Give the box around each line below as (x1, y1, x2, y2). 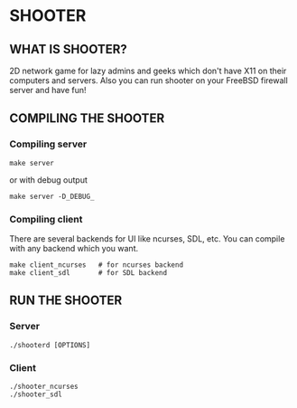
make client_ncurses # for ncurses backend (9, 260, 183, 270)
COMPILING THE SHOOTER (9, 110, 165, 127)
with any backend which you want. (9, 242, 139, 253)
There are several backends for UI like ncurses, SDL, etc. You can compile (9, 232, 285, 244)
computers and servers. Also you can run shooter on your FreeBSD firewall (9, 75, 289, 86)
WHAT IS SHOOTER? (9, 42, 128, 57)
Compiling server (9, 138, 88, 150)
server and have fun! (9, 85, 88, 95)
